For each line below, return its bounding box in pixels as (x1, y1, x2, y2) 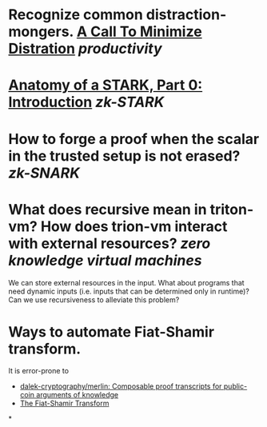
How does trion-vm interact (40, 217, 228, 235)
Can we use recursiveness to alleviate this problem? (8, 294, 180, 305)
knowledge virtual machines (8, 251, 202, 269)
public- (223, 381, 248, 391)
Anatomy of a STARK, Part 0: (8, 76, 203, 94)
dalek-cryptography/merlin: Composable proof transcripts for (19, 381, 222, 391)
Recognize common (8, 6, 144, 24)
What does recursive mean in (8, 200, 207, 218)
